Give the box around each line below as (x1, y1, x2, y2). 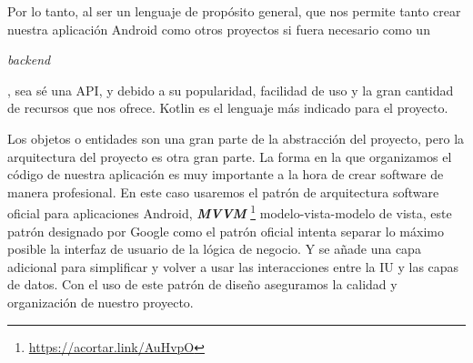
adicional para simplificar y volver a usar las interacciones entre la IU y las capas (7, 257, 459, 276)
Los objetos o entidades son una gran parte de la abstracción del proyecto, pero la (7, 128, 465, 147)
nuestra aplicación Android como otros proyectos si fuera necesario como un (7, 19, 430, 38)
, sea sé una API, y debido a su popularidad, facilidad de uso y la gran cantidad (7, 80, 454, 99)
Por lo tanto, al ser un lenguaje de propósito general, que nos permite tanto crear (7, 2, 461, 20)
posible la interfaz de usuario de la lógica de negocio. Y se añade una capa (7, 239, 421, 258)
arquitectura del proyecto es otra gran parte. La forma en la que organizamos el (7, 146, 452, 166)
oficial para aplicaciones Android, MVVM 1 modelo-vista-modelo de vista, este (7, 201, 452, 222)
